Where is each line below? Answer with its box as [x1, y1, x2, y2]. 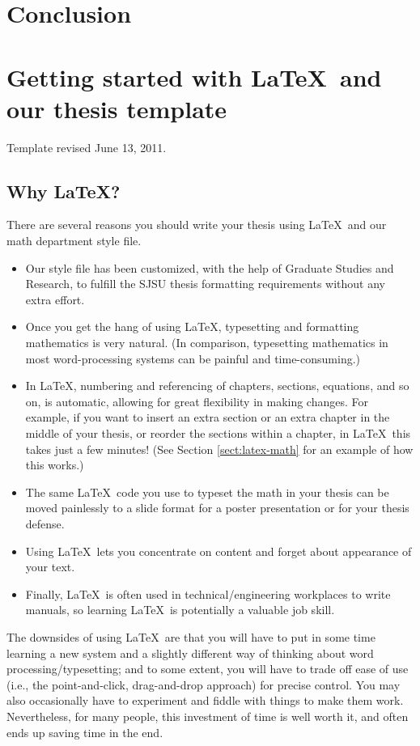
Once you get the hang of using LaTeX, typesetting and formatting [25, 318, 359, 335]
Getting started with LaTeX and [6, 60, 382, 93]
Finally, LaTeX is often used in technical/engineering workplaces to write [25, 585, 391, 602]
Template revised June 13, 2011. [6, 138, 167, 155]
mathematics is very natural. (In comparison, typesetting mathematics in [25, 334, 388, 351]
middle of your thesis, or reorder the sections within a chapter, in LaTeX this [25, 425, 411, 442]
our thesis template [6, 91, 227, 125]
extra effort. [25, 290, 85, 307]
